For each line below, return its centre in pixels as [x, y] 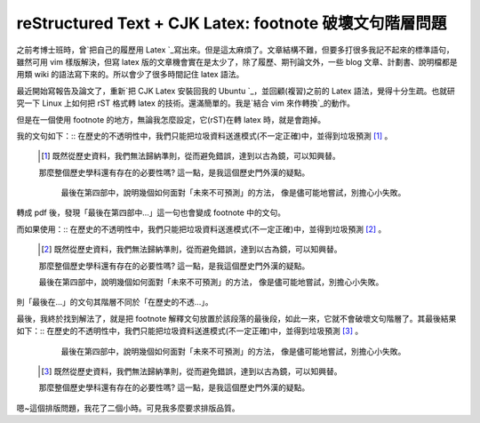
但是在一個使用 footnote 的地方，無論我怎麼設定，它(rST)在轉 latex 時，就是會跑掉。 [171, 119]
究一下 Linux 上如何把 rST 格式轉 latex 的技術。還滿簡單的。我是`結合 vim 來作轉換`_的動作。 [186, 103]
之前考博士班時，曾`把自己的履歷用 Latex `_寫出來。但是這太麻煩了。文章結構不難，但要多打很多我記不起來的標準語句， [236, 50]
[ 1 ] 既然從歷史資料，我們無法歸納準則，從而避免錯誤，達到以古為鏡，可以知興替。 [191, 156]
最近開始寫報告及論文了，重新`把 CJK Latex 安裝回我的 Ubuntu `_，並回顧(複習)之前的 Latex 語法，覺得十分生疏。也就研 [236, 91]
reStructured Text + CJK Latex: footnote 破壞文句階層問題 [232, 23]
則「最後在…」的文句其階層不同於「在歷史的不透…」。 [115, 302]
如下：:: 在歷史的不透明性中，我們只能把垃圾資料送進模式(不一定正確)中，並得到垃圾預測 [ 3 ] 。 [190, 331]
